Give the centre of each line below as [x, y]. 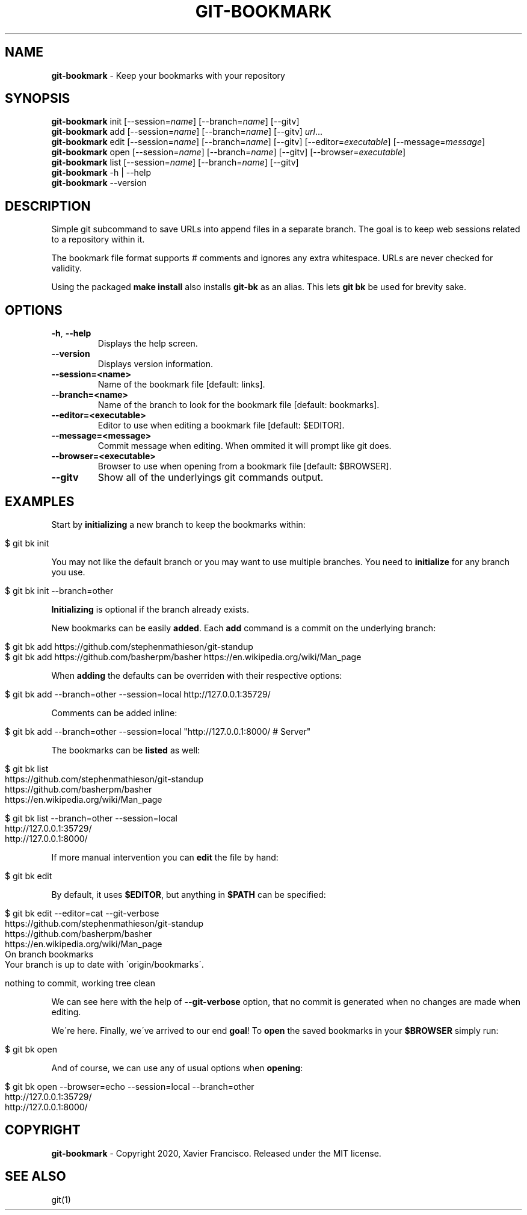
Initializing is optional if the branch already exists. [150, 609]
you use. [68, 572]
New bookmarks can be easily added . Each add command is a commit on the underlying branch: [244, 628]
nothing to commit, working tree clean [80, 983]
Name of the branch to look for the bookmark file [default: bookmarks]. [239, 405]
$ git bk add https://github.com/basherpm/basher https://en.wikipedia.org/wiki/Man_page [183, 657]
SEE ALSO [35, 1176]
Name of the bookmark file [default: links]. [181, 385]
